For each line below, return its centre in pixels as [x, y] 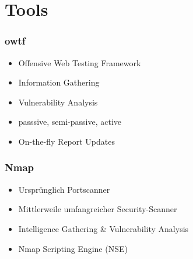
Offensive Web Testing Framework [80, 62]
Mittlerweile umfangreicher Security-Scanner [98, 209]
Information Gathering [59, 82]
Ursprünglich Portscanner [64, 189]
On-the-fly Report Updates [67, 141]
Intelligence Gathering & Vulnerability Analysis [103, 228]
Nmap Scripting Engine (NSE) [73, 248]
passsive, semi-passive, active [70, 122]
